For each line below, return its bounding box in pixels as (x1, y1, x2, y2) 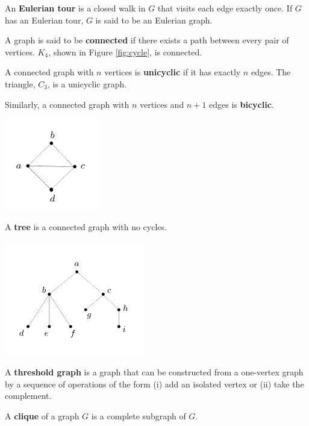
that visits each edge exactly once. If (157, 2, 293, 14)
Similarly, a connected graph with (5, 98, 130, 110)
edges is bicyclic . (209, 98, 274, 110)
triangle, (5, 77, 36, 90)
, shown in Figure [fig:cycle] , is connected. (48, 45, 202, 58)
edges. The (251, 66, 291, 78)
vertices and (139, 98, 184, 110)
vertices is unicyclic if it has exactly (104, 66, 241, 78)
